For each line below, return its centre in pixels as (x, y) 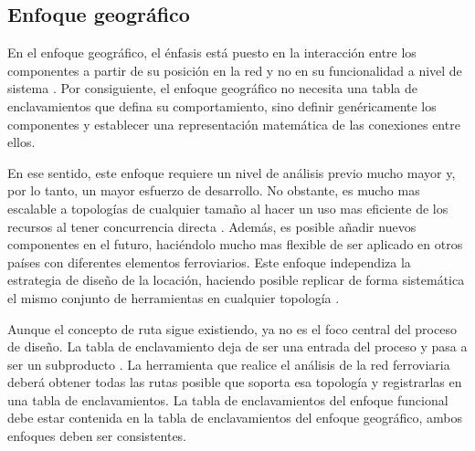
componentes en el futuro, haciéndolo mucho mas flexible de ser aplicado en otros (235, 244)
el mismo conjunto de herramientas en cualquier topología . (174, 297)
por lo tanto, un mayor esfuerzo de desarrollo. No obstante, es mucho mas (214, 190)
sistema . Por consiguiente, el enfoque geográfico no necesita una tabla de (212, 88)
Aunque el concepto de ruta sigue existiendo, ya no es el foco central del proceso (232, 328)
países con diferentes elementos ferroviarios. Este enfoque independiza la (209, 262)
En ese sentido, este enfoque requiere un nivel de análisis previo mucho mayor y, (232, 172)
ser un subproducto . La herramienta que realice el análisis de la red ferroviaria (229, 364)
